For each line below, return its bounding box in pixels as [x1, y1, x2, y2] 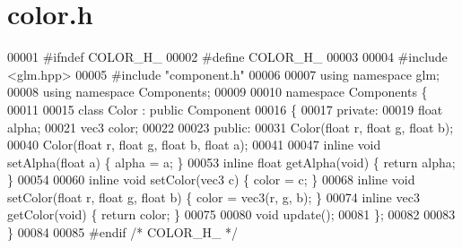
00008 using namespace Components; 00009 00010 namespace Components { [7, 82, 428, 101]
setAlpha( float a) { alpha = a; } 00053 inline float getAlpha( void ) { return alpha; [7, 152, 456, 171]
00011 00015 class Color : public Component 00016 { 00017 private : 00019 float [7, 99, 443, 118]
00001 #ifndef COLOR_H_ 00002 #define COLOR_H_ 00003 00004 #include [7, 47, 448, 66]
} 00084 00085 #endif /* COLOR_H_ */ [7, 223, 239, 242]
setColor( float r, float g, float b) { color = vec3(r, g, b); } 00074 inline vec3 [7, 187, 420, 206]
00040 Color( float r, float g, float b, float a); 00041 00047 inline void [7, 135, 381, 154]
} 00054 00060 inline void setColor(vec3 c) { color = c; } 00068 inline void [7, 170, 415, 189]
